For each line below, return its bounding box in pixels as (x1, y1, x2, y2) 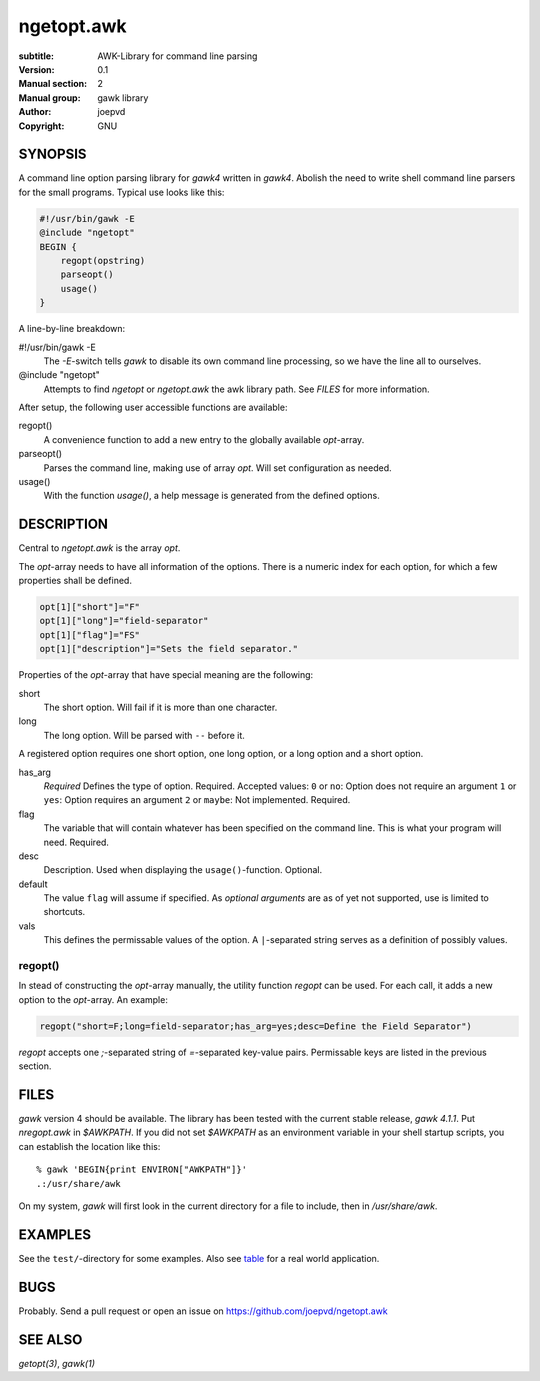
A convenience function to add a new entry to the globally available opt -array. (43, 433, 365, 445)
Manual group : (18, 91, 81, 104)
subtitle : (18, 50, 55, 62)
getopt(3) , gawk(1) (18, 1357, 95, 1369)
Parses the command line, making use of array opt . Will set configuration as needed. (43, 461, 392, 474)
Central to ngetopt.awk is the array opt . (18, 542, 181, 554)
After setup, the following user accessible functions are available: (18, 401, 288, 414)
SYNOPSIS (18, 146, 87, 163)
